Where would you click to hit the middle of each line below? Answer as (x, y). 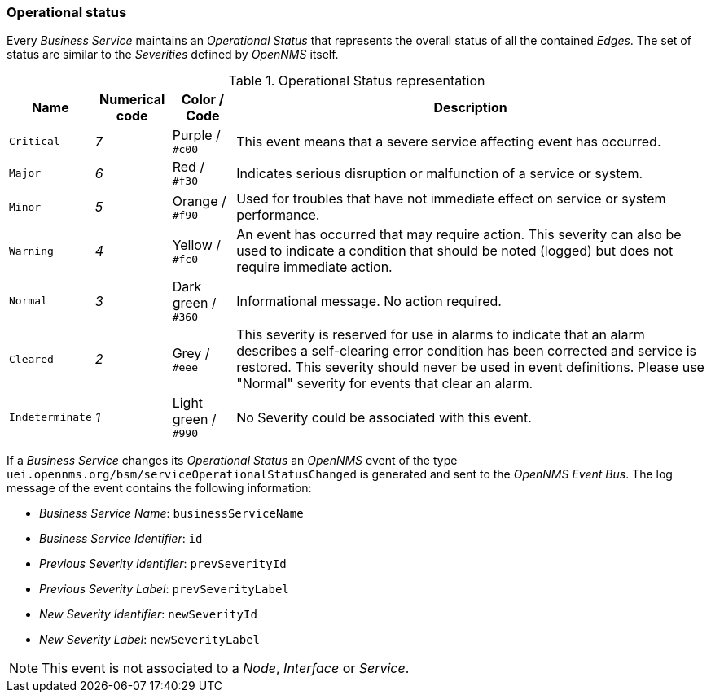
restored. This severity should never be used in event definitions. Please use (470, 367)
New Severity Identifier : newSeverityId (148, 614)
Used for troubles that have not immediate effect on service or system (451, 199)
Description (470, 108)
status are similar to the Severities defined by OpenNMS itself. (173, 55)
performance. (278, 215)
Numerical (132, 100)
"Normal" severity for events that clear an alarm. (385, 384)
